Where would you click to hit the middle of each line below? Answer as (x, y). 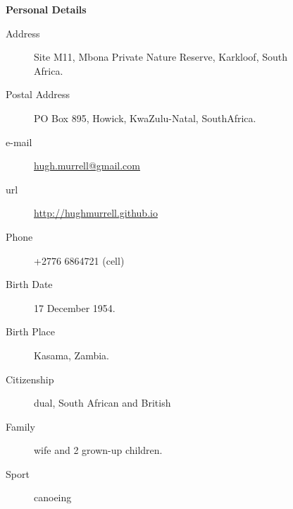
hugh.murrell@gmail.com (87, 166)
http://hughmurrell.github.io (96, 213)
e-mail (19, 142)
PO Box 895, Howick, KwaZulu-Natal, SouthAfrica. (145, 118)
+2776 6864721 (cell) (79, 260)
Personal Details (46, 9)
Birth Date (29, 284)
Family (20, 426)
